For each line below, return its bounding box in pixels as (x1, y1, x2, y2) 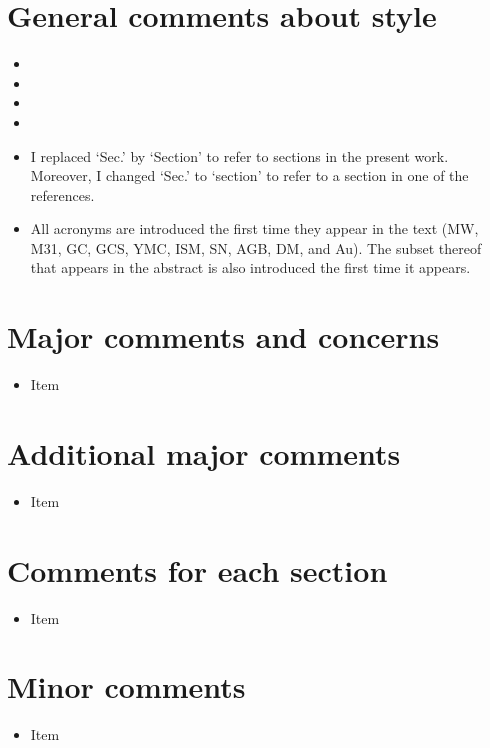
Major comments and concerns (7, 316, 440, 357)
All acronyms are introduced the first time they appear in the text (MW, (30, 218, 479, 239)
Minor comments (7, 666, 246, 707)
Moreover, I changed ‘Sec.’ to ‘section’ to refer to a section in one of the (30, 165, 469, 186)
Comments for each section (7, 549, 388, 590)
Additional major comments (7, 432, 401, 473)
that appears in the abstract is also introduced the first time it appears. (30, 257, 471, 278)
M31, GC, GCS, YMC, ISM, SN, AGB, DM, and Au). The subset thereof (30, 237, 482, 258)
